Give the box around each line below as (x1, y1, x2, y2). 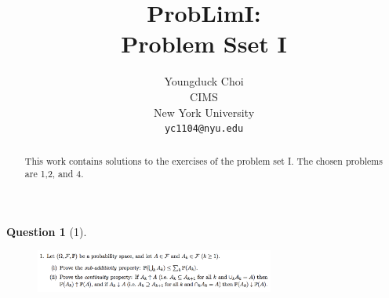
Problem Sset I (121, 27, 287, 60)
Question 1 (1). (6, 223, 87, 239)
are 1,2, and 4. (24, 167, 84, 180)
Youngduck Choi (164, 73, 244, 89)
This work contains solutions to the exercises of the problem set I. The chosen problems (24, 154, 383, 167)
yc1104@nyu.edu (164, 123, 244, 135)
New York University (153, 104, 255, 120)
